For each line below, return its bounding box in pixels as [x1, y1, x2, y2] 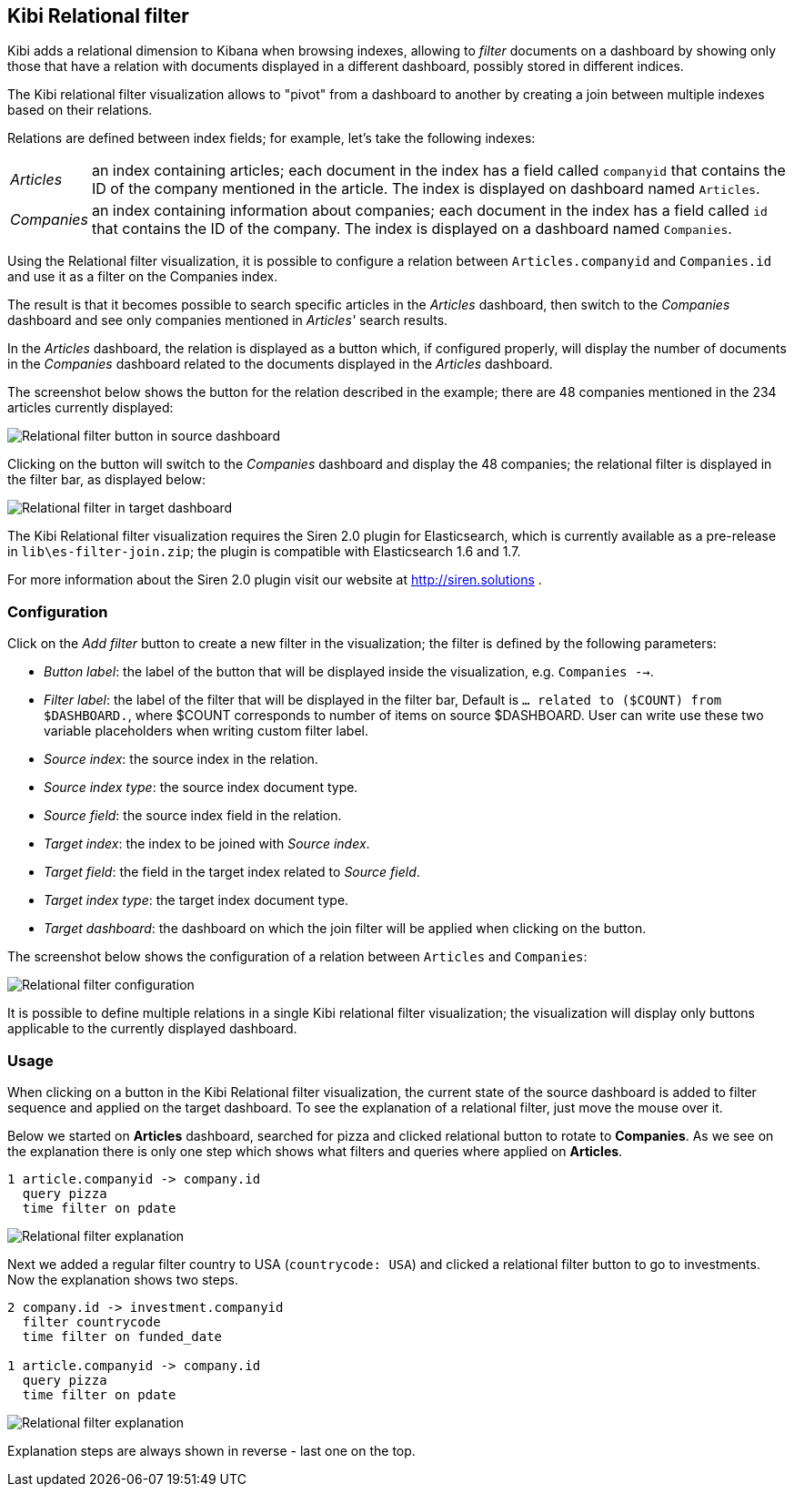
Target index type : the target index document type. [44, 892, 349, 909]
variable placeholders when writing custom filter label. [44, 723, 368, 739]
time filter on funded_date [22, 1328, 223, 1344]
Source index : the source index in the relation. [44, 751, 318, 767]
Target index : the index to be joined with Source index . [44, 836, 370, 852]
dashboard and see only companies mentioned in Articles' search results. [7, 312, 448, 329]
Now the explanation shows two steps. [7, 1271, 238, 1287]
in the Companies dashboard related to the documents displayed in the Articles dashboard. [7, 356, 553, 372]
